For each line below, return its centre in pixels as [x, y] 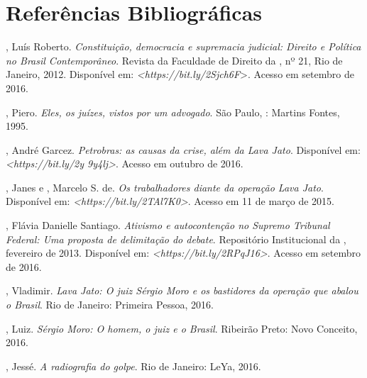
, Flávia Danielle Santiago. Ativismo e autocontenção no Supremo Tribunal [168, 225]
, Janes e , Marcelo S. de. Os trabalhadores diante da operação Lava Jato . [165, 187]
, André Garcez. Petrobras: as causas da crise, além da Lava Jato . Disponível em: [183, 149]
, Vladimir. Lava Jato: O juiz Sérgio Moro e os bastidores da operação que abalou [182, 290]
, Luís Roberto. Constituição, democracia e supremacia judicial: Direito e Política [183, 46]
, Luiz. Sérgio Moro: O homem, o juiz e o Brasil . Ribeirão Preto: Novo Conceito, [182, 328]
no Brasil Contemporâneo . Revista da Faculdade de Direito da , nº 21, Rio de [174, 60]
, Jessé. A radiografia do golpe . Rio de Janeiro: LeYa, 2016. [133, 366]
